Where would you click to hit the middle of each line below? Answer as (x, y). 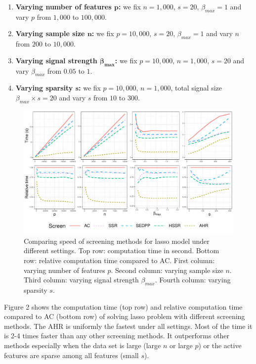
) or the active (220, 345)
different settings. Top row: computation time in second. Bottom (122, 250)
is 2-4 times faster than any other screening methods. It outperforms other (117, 336)
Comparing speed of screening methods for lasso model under (117, 241)
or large (181, 345)
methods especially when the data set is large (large (83, 345)
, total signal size (196, 88)
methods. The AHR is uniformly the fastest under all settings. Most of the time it (128, 326)
